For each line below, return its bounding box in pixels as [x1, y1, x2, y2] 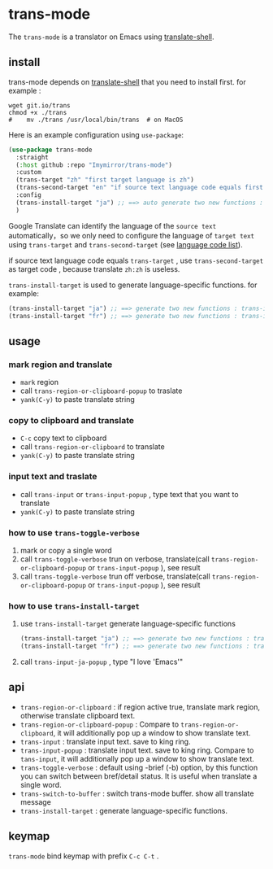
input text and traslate [8, 471, 97, 483]
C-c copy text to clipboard [19, 433, 107, 443]
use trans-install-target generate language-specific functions [19, 619, 236, 629]
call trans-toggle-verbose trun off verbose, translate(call [19, 571, 210, 581]
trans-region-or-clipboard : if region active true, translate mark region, [19, 701, 261, 712]
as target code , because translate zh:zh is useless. [8, 264, 180, 273]
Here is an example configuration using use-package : [8, 129, 184, 139]
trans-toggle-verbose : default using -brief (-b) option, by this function [19, 762, 258, 772]
